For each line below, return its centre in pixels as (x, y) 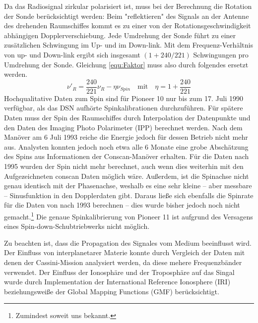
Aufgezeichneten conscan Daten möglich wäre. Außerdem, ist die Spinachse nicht (127, 176)
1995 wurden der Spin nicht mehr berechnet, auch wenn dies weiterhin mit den (124, 166)
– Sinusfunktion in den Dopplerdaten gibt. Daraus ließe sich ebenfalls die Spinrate (129, 195)
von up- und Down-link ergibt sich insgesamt (72, 54)
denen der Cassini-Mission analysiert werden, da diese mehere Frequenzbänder (123, 262)
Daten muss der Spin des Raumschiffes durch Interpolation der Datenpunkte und (127, 117)
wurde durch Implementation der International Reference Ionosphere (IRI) (117, 282)
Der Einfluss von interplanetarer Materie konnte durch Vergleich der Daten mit (125, 252)
